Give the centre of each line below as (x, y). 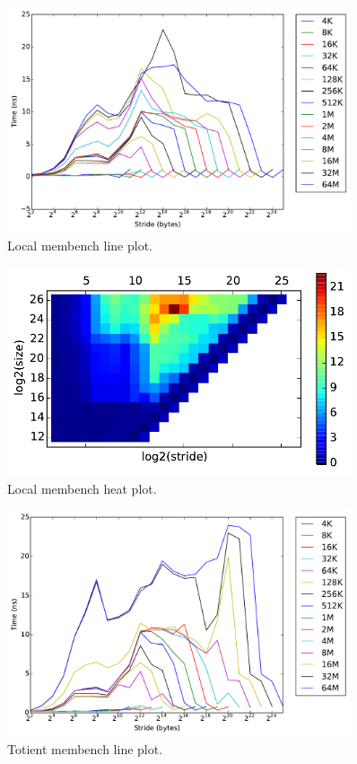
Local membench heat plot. (82, 488)
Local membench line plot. (80, 245)
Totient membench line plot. (85, 748)
